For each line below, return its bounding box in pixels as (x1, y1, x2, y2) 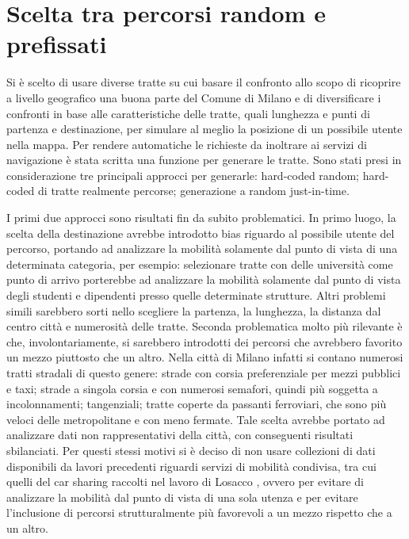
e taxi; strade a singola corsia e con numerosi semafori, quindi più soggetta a (6, 380, 378, 396)
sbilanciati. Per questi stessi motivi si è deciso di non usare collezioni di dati (6, 442, 376, 458)
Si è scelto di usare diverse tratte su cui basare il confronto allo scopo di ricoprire (6, 74, 401, 90)
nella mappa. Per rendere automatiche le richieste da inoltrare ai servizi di (6, 136, 367, 152)
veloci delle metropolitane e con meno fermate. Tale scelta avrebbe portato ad (6, 411, 385, 427)
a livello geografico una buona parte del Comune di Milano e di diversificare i (6, 89, 381, 105)
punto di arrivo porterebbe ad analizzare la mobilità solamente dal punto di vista (6, 271, 401, 288)
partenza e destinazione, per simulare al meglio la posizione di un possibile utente (6, 120, 403, 137)
